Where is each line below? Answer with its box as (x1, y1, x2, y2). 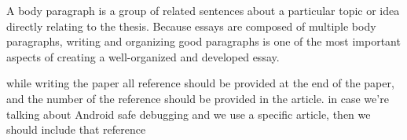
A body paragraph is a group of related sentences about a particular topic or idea (6, 2, 400, 18)
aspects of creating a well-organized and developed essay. (6, 48, 280, 64)
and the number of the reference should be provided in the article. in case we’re (6, 90, 389, 106)
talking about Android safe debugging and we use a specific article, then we (6, 105, 371, 122)
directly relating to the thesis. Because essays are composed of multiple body (6, 17, 376, 34)
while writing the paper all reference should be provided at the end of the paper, (6, 75, 394, 91)
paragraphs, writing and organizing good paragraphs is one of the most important (6, 33, 401, 50)
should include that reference (6, 121, 146, 138)
